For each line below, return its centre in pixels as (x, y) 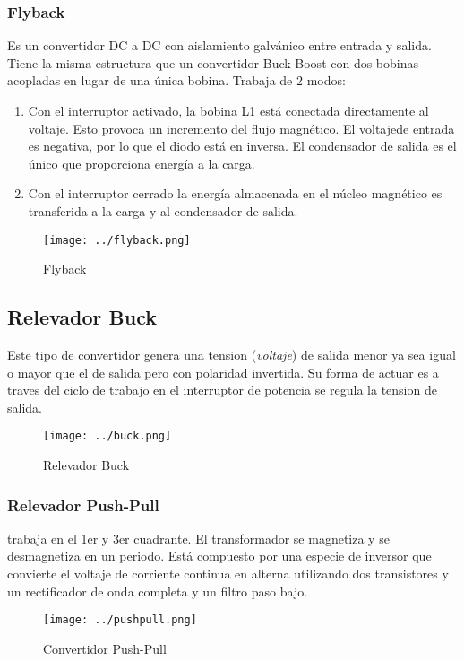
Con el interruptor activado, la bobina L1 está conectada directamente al (228, 110)
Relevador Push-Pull (83, 504)
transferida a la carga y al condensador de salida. (163, 210)
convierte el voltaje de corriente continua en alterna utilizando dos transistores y (228, 574)
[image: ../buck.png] (107, 436)
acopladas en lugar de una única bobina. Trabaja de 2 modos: (176, 80)
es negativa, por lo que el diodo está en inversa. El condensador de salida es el (242, 146)
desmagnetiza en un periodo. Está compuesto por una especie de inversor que (219, 556)
